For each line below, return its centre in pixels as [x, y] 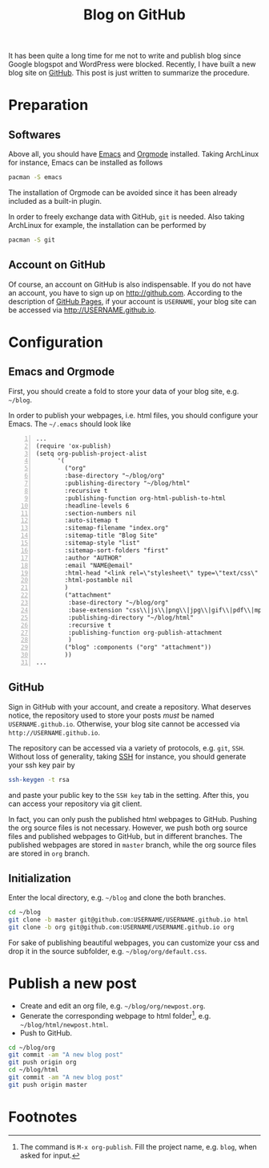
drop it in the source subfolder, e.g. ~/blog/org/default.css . [108, 951]
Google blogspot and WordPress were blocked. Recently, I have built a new [132, 64]
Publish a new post [72, 984]
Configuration [56, 342]
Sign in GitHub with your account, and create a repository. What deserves [130, 706]
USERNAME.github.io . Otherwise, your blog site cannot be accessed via [124, 723]
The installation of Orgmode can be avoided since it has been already [123, 193]
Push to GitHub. [46, 1032]
